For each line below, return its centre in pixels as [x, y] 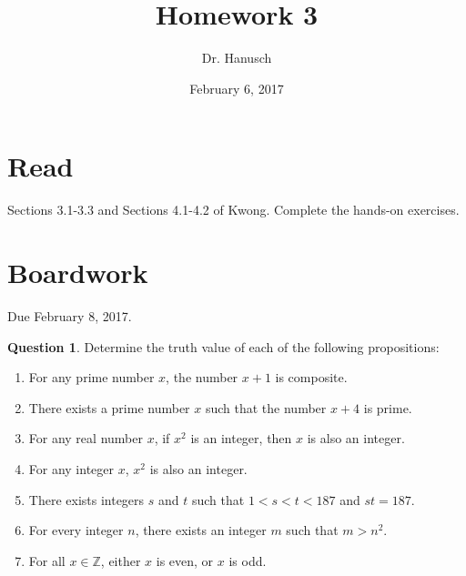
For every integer [76, 530]
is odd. [248, 560]
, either [121, 560]
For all [47, 560]
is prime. [388, 407]
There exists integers [86, 499]
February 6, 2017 [237, 88]
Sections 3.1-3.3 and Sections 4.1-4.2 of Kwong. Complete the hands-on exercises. [233, 210]
